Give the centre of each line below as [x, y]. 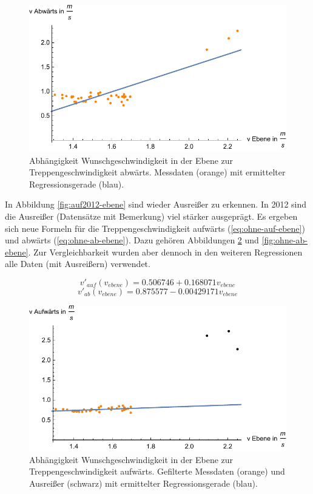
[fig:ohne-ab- [285, 240]
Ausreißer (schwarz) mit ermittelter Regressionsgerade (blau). [143, 483]
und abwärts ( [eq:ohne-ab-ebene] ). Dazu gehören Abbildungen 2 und [132, 240]
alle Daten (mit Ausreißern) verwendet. [78, 264]
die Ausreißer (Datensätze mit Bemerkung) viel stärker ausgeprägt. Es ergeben [151, 216]
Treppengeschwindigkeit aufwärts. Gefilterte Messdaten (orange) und [157, 471]
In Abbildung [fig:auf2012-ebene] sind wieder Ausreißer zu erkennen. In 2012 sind [156, 204]
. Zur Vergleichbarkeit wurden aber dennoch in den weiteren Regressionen [165, 252]
